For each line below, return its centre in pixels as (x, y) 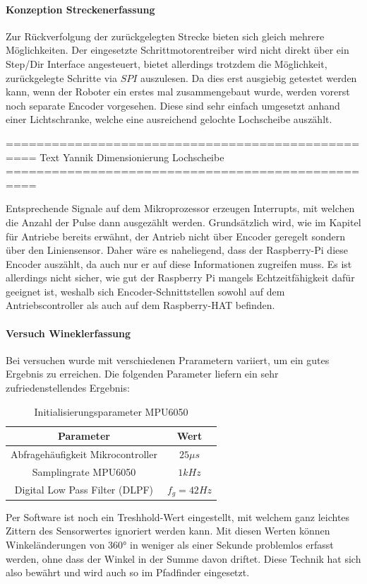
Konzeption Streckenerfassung (80, 9)
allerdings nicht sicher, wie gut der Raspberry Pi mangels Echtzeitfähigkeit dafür (180, 278)
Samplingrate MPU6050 (84, 471)
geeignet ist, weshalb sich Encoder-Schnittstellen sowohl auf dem (145, 291)
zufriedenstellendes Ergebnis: (68, 388)
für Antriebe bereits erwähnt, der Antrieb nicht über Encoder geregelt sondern (176, 236)
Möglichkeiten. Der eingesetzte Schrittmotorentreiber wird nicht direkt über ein (178, 50)
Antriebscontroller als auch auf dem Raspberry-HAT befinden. (140, 305)
